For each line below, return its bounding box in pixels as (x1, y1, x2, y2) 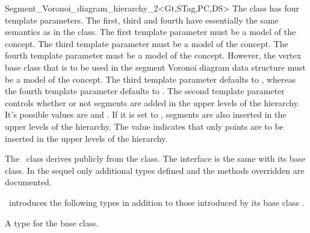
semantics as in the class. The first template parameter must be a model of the (5, 25, 296, 38)
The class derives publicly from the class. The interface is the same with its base (5, 152, 306, 165)
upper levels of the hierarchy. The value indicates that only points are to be (5, 120, 284, 132)
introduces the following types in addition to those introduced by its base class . (8, 196, 305, 208)
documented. (5, 176, 52, 188)
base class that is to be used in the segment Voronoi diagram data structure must (5, 60, 306, 73)
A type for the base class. (5, 216, 99, 229)
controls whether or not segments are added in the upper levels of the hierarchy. (5, 96, 300, 109)
